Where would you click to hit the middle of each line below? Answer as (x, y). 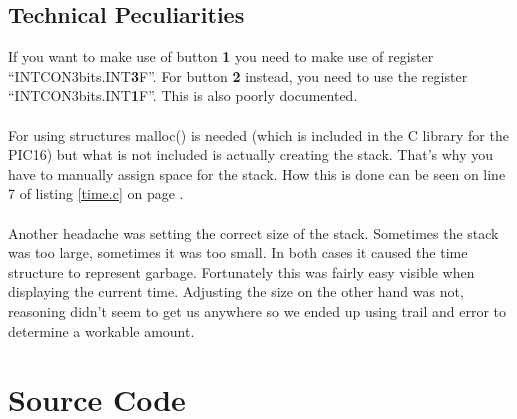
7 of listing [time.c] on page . (96, 193)
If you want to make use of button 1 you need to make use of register (221, 56)
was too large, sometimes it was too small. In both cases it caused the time (238, 252)
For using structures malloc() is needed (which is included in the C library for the (258, 134)
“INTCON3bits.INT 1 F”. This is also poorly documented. (183, 95)
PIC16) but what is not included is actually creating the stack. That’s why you (251, 154)
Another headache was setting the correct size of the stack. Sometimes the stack (253, 232)
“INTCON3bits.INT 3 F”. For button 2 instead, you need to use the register (238, 75)
